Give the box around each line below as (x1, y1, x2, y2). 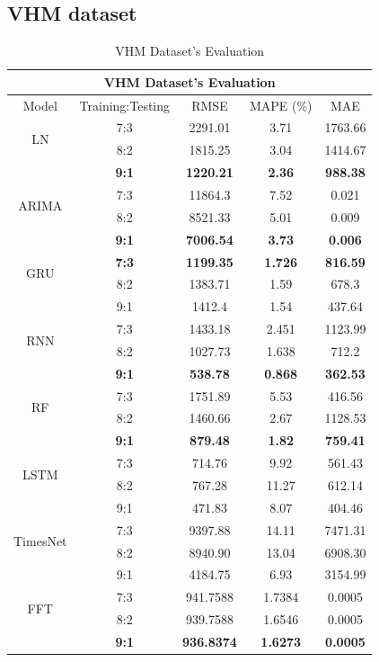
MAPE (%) (249, 95, 313, 114)
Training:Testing (79, 95, 171, 114)
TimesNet (13, 532, 67, 550)
